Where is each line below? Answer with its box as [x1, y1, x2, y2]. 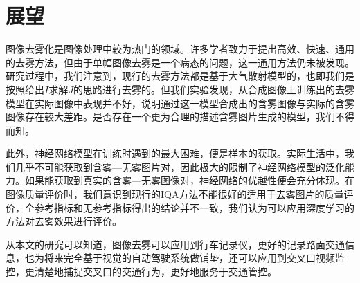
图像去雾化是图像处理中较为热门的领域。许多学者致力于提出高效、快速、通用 [6, 42, 354, 56]
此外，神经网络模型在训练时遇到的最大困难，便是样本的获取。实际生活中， [6, 146, 345, 161]
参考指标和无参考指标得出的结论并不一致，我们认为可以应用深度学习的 [34, 200, 354, 214]
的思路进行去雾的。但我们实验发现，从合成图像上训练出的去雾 [73, 82, 354, 96]
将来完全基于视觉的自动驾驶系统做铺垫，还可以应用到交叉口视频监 [44, 250, 345, 265]
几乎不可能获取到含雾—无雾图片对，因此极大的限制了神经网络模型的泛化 [15, 159, 345, 174]
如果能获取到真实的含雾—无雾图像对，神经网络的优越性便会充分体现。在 [24, 173, 354, 188]
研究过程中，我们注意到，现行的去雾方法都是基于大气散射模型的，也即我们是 [6, 69, 354, 83]
